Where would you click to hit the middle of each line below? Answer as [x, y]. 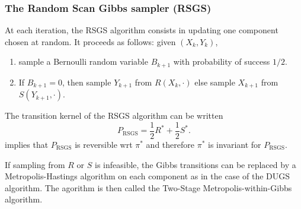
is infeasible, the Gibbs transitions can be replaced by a [196, 164]
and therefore [170, 144]
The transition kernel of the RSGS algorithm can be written [114, 115]
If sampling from [35, 164]
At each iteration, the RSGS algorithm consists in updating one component [142, 30]
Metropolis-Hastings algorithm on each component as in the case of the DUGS [148, 176]
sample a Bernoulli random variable [83, 61]
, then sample [87, 82]
